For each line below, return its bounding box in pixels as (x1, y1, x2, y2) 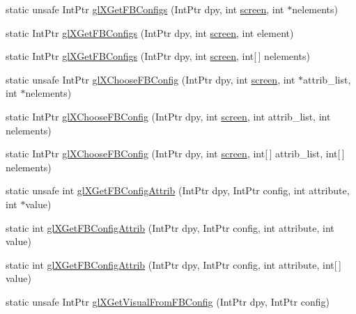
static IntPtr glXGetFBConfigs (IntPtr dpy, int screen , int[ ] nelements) (6, 49, 310, 63)
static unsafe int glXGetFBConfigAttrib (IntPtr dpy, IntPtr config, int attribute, (6, 183, 350, 198)
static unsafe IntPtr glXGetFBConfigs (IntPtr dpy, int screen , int (6, 2, 284, 16)
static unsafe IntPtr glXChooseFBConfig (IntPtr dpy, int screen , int (6, 72, 295, 86)
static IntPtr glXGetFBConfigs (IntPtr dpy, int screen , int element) (6, 25, 294, 40)
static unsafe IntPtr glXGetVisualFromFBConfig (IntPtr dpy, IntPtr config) (6, 294, 330, 308)
